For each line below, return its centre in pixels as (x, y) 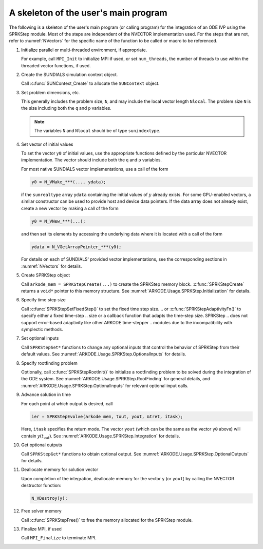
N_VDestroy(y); (49, 498)
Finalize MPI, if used (41, 529)
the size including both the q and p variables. (66, 108)
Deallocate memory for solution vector (60, 470)
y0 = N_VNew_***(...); (58, 221)
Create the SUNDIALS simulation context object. (69, 74)
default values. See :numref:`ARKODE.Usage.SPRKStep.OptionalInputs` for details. (104, 354)
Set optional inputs (40, 338)
